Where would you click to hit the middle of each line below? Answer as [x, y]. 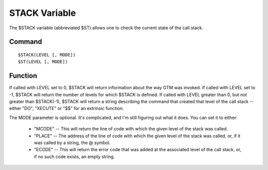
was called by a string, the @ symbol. [72, 142]
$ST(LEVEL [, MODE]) [43, 62]
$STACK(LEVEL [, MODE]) [47, 55]
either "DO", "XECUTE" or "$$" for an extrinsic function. [67, 109]
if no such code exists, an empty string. [74, 157]
